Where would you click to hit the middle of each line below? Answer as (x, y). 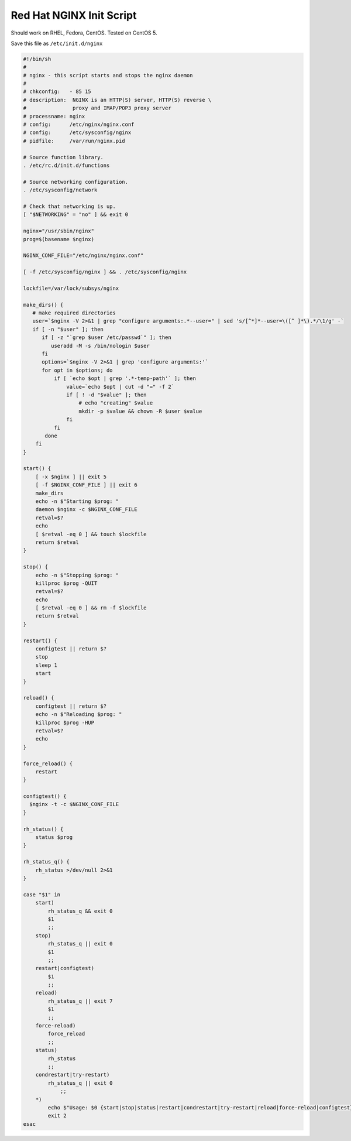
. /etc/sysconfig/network (60, 190)
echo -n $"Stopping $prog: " (77, 575)
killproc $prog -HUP (65, 722)
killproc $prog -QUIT (66, 583)
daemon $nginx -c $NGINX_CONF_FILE (86, 510)
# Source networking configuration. (76, 182)
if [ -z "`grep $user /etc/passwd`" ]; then (107, 337)
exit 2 (57, 1116)
